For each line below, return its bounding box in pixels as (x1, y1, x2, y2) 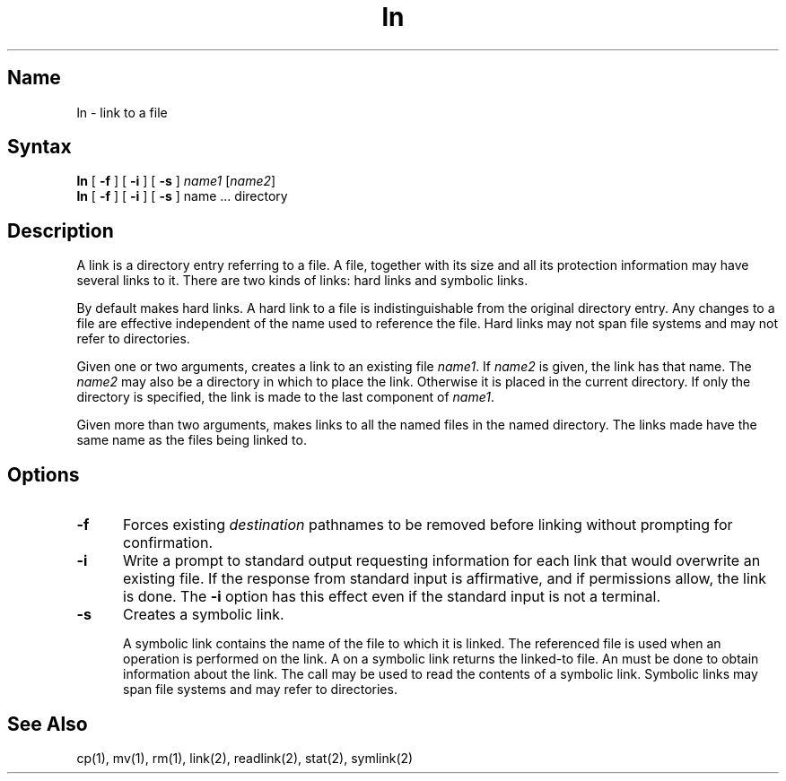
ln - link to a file (76, 104, 168, 120)
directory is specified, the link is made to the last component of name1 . (76, 389, 495, 405)
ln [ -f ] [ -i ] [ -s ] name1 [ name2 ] (76, 173, 276, 189)
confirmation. (122, 534, 214, 552)
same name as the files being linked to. (76, 432, 307, 448)
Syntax (7, 135, 72, 159)
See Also (7, 712, 88, 735)
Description (7, 219, 114, 242)
